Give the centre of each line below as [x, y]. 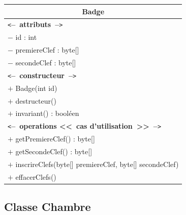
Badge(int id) [36, 88]
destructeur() [36, 100]
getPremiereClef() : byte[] [55, 139]
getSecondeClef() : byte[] [54, 151]
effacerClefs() [36, 176]
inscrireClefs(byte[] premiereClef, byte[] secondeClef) [97, 164]
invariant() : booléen [47, 113]
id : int [26, 37]
